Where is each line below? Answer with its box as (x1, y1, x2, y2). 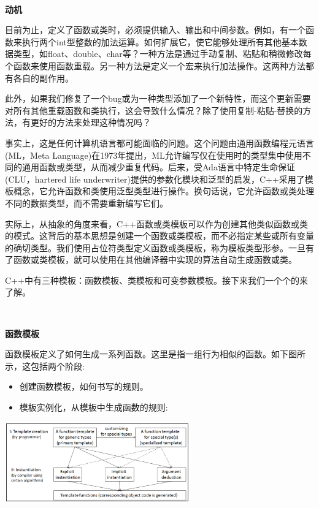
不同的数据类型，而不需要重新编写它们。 (5, 196, 168, 209)
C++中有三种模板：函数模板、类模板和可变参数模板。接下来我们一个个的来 (5, 273, 308, 286)
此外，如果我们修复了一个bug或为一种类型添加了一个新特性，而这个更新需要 (5, 92, 311, 105)
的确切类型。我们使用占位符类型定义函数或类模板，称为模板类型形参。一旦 (5, 241, 306, 254)
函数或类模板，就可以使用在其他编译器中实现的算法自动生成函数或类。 (13, 253, 297, 266)
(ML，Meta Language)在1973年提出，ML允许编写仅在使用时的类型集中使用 (5, 148, 302, 161)
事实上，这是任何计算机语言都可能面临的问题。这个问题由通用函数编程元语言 (5, 136, 314, 149)
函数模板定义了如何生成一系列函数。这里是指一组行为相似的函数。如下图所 (5, 347, 306, 360)
